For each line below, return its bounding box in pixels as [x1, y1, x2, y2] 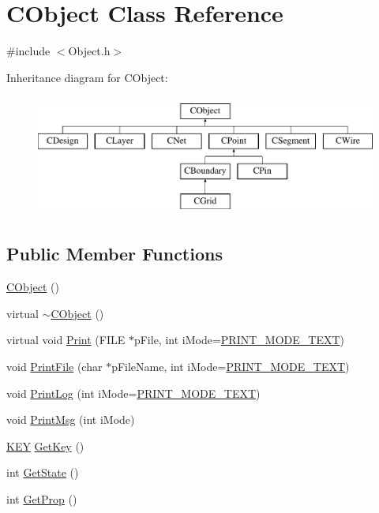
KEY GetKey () [6, 437, 84, 454]
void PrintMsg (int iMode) [6, 411, 135, 428]
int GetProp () [6, 491, 77, 507]
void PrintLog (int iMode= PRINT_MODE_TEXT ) [6, 384, 261, 401]
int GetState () [6, 464, 79, 481]
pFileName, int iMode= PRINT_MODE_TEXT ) [111, 358, 350, 375]
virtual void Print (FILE [6, 331, 126, 348]
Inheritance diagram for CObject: [6, 69, 168, 85]
